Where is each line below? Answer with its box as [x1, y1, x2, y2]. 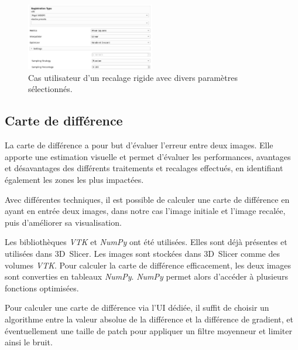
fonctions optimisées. [5, 281, 79, 294]
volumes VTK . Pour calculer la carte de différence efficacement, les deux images [5, 259, 292, 271]
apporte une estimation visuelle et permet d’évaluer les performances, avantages [5, 150, 291, 162]
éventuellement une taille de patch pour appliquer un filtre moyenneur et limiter [5, 324, 292, 337]
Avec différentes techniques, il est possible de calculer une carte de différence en [5, 193, 290, 205]
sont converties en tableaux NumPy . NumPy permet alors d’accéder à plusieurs [5, 270, 288, 283]
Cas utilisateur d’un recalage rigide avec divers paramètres [28, 71, 238, 83]
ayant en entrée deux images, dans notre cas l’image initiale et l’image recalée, [5, 205, 286, 217]
